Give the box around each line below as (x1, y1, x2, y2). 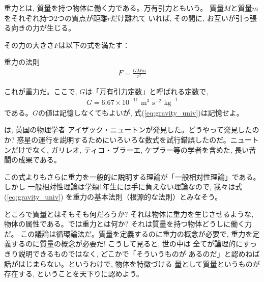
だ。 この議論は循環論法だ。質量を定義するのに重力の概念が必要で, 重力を (4, 228, 253, 239)
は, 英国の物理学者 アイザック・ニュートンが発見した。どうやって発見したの (4, 124, 259, 135)
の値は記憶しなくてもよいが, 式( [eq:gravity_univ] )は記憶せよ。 (38, 107, 244, 118)
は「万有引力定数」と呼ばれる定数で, (85, 86, 209, 96)
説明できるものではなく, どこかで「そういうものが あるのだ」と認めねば (18, 248, 260, 259)
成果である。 (18, 154, 61, 165)
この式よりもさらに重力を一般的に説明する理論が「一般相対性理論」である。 (4, 171, 260, 182)
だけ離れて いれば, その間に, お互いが (110, 12, 236, 23)
